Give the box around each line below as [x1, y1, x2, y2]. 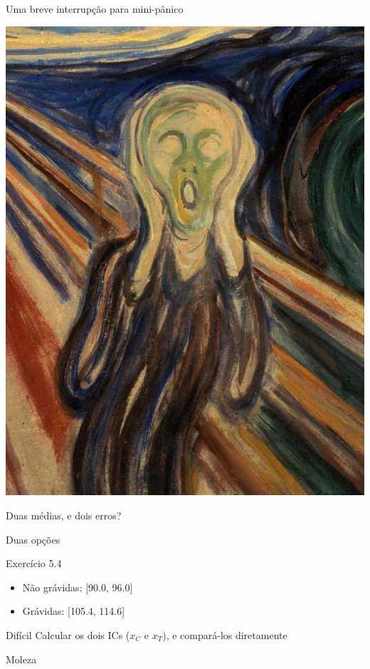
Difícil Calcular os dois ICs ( [6, 627, 130, 642]
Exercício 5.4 [6, 556, 62, 571]
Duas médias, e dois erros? [6, 507, 122, 522]
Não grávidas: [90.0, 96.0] [22, 579, 133, 594]
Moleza [6, 651, 37, 666]
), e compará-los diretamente [162, 627, 287, 642]
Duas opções [6, 531, 60, 546]
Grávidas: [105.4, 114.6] [22, 603, 125, 618]
